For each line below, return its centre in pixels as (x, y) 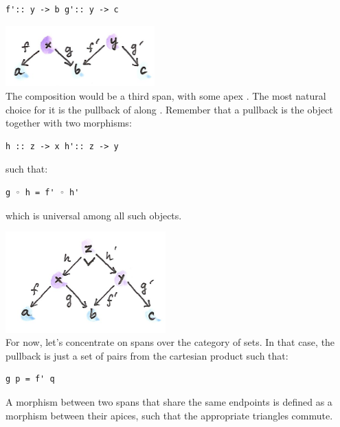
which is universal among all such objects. (94, 215)
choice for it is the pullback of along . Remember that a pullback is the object (169, 109)
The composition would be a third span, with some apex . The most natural (166, 96)
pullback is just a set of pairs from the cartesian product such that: (147, 355)
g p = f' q (30, 379)
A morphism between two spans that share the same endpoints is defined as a (169, 401)
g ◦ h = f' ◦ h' (43, 193)
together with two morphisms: (69, 123)
